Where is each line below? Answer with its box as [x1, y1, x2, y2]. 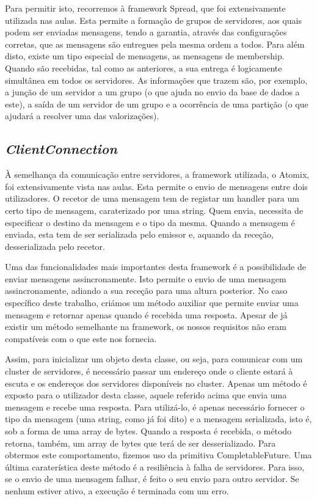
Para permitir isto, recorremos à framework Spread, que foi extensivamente [5, 2, 286, 14]
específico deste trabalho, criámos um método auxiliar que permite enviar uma [5, 296, 299, 309]
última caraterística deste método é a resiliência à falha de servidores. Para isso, [5, 460, 305, 473]
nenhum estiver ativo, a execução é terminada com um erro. [5, 484, 229, 497]
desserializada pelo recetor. [5, 240, 105, 252]
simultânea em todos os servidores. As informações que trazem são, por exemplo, [5, 73, 308, 86]
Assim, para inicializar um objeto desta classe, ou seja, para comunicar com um [5, 353, 303, 365]
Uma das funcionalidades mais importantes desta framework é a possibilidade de [5, 260, 306, 273]
